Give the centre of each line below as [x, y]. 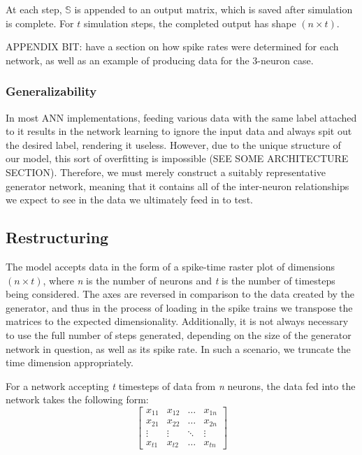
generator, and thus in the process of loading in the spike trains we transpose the [179, 307]
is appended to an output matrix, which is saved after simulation [213, 9]
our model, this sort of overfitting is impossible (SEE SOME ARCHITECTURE [177, 158]
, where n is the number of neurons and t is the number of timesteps [189, 280]
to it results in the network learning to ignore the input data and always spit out [179, 131]
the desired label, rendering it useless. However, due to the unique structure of [173, 144]
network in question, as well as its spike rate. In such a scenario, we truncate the [178, 348]
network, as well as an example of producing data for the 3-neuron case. [160, 60]
